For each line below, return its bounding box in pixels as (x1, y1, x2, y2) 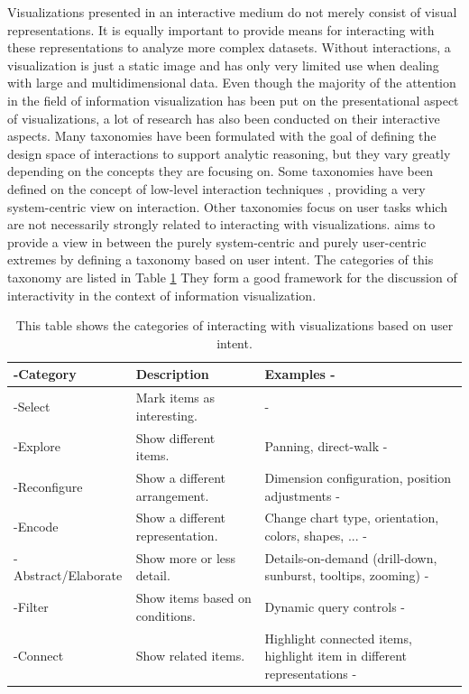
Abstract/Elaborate (14, 566, 123, 585)
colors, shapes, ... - (264, 526, 367, 545)
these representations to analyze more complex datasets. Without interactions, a (7, 38, 451, 57)
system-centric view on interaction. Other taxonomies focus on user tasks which (7, 197, 447, 216)
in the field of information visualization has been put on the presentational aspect (7, 90, 459, 109)
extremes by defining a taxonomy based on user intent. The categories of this (7, 250, 434, 269)
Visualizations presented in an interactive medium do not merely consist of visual (7, 3, 457, 21)
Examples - (264, 365, 336, 384)
